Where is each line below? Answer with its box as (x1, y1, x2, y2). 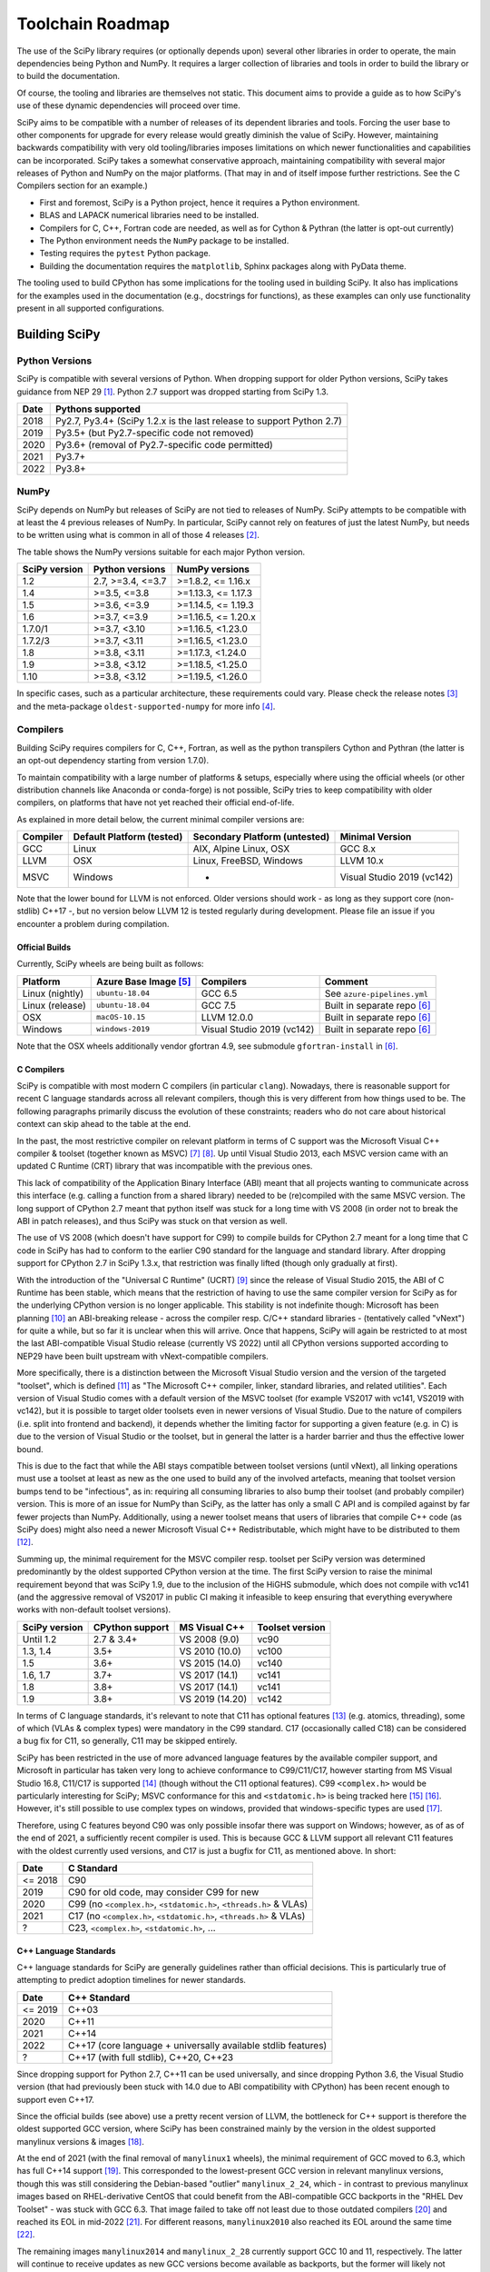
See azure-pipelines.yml (324, 987, 428, 1000)
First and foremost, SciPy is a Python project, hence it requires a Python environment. (39, 196, 360, 208)
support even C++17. (16, 2094, 94, 2105)
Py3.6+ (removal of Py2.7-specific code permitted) (54, 438, 274, 451)
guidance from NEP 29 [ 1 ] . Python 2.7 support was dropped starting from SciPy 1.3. (16, 386, 328, 397)
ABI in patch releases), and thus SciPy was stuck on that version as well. (16, 1215, 288, 1226)
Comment (324, 975, 368, 988)
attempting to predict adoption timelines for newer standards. (16, 1975, 247, 1986)
